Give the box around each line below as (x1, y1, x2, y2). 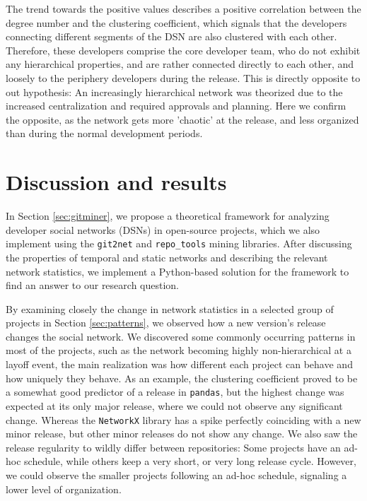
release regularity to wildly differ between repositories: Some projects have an (6, 440, 341, 454)
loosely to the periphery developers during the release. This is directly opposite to (6, 70, 361, 85)
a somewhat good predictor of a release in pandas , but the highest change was (6, 384, 344, 399)
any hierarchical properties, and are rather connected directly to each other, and (6, 57, 354, 71)
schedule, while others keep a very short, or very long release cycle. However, (24, 454, 356, 468)
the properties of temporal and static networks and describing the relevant (6, 249, 328, 264)
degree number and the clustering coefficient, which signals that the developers (6, 15, 347, 30)
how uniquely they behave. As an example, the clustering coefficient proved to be (6, 370, 358, 385)
